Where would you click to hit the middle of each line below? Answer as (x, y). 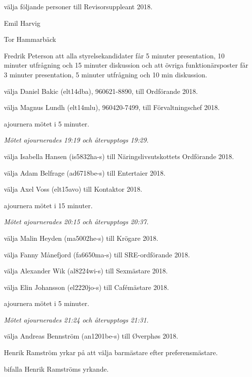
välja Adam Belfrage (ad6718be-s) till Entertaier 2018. (85, 172)
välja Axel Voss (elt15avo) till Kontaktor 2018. (73, 189)
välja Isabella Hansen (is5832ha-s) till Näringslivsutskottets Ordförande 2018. (119, 156)
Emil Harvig (22, 23)
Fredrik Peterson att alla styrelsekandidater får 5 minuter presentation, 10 (114, 55)
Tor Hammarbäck (30, 39)
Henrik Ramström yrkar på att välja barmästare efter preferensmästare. (111, 352)
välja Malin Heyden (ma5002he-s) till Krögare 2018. (81, 238)
